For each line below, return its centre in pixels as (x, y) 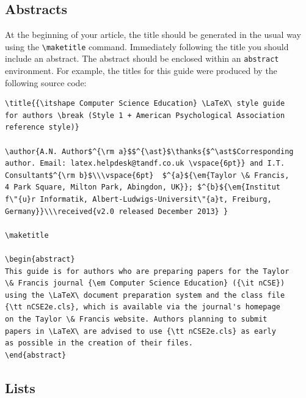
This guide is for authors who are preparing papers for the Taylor (147, 271)
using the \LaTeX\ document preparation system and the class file (145, 295)
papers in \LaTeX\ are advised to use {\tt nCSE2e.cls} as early (140, 331)
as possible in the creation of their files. (99, 343)
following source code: (46, 82)
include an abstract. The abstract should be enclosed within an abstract (142, 58)
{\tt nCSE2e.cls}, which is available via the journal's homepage (143, 307)
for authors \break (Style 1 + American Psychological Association (145, 115)
